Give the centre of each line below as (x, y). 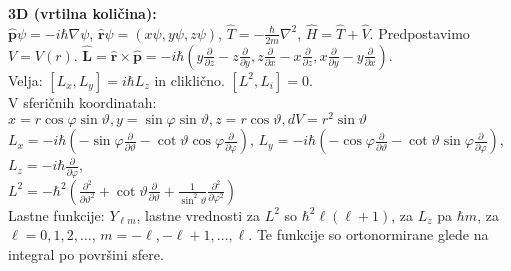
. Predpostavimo (419, 32)
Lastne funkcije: (56, 214)
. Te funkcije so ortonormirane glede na (368, 234)
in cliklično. (189, 79)
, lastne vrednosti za (198, 214)
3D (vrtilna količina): (82, 13)
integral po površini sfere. (86, 253)
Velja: (25, 79)
